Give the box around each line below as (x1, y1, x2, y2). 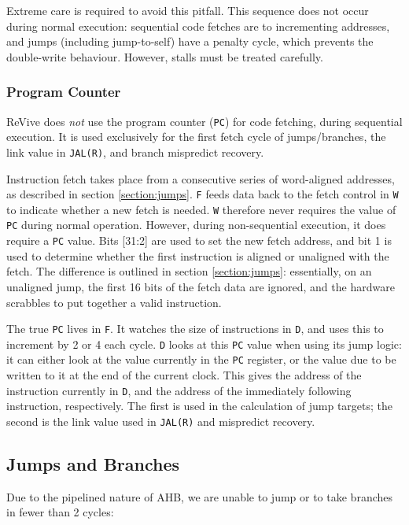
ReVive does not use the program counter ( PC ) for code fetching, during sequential (6, 113, 403, 129)
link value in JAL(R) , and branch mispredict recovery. (6, 143, 264, 160)
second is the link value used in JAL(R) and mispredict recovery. (6, 412, 315, 429)
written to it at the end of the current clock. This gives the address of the (6, 367, 362, 383)
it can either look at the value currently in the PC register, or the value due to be (6, 351, 396, 368)
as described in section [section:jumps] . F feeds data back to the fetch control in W (6, 186, 399, 202)
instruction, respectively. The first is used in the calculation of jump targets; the (6, 397, 393, 414)
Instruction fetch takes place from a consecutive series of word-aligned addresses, (6, 170, 395, 187)
